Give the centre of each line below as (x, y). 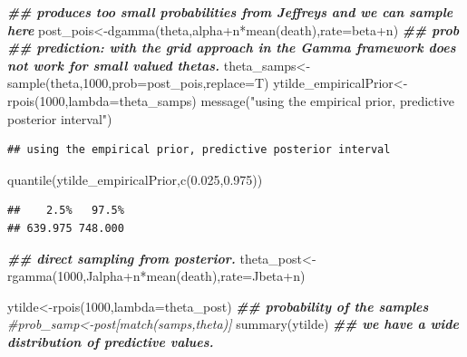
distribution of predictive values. (111, 341)
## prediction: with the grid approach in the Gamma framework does (232, 48)
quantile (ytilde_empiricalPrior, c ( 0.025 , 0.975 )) (135, 179)
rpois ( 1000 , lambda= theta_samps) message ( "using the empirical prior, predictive (231, 100)
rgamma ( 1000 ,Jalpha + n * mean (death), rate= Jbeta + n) (156, 276)
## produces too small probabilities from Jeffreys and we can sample (230, 12)
